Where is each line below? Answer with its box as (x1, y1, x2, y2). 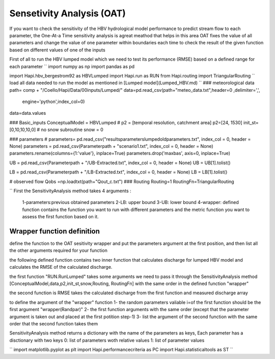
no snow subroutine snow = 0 (41, 126, 104, 133)
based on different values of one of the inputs (9, 46, 105, 53)
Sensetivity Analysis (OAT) (9, 8, 126, 19)
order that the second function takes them (9, 320, 98, 326)
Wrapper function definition (9, 227, 100, 236)
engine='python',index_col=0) (22, 98, 85, 105)
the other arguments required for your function (9, 247, 108, 253)
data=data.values (9, 110, 46, 116)
